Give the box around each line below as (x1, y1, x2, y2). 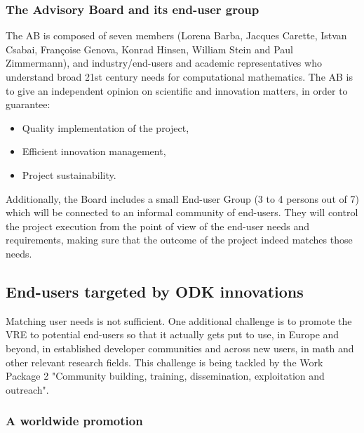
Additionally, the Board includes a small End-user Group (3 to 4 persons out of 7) (6, 191, 359, 206)
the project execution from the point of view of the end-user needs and (6, 218, 310, 233)
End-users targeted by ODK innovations (6, 280, 304, 302)
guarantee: (6, 97, 50, 112)
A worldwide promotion (6, 412, 143, 429)
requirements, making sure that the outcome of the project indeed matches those (6, 232, 353, 247)
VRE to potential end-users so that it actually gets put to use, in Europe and (6, 327, 339, 342)
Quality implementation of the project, (22, 120, 189, 135)
